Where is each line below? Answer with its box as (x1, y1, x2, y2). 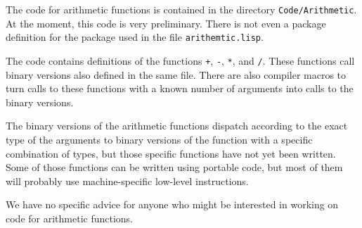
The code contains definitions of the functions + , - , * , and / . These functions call (6, 53, 355, 68)
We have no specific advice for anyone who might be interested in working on (6, 197, 339, 212)
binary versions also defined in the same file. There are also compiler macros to (6, 67, 347, 82)
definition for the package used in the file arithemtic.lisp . (6, 30, 264, 44)
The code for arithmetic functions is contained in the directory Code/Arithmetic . (6, 2, 357, 16)
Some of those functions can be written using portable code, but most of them (6, 160, 343, 175)
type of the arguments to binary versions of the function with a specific (6, 132, 313, 146)
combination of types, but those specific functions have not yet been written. (6, 146, 336, 160)
